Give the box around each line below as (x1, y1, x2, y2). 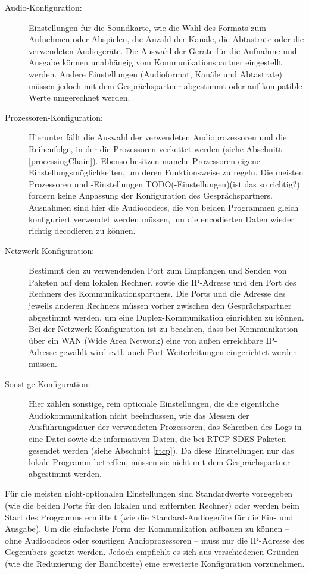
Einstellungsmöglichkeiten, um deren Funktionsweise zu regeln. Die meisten (29, 166, 304, 178)
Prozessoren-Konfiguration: (5, 111, 103, 123)
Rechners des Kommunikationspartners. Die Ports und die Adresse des (29, 287, 286, 300)
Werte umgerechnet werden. (29, 91, 130, 103)
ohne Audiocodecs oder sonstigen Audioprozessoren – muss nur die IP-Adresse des (5, 534, 304, 546)
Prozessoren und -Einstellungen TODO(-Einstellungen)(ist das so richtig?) (29, 177, 300, 190)
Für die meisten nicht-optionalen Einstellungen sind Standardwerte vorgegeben (5, 487, 293, 500)
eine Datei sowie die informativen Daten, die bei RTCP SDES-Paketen (29, 432, 286, 444)
